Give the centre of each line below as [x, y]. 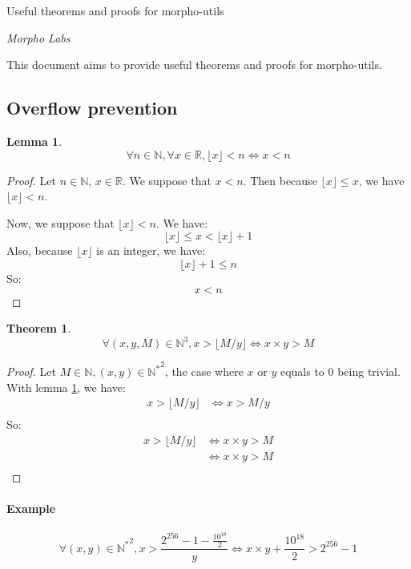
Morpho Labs [38, 37]
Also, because [40, 250]
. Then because [280, 180]
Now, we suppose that [60, 222]
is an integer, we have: [151, 250]
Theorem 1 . [39, 328]
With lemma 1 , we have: [66, 387]
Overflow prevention [92, 108]
